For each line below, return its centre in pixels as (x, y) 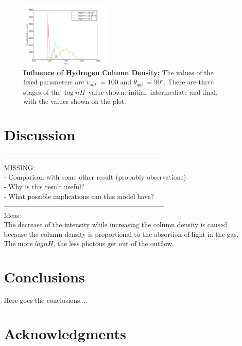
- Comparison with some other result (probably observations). (96, 177)
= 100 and (116, 82)
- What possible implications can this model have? (79, 196)
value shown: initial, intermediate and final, (153, 91)
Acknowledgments (65, 333)
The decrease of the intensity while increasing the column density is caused (116, 224)
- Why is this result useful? (44, 186)
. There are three (189, 82)
